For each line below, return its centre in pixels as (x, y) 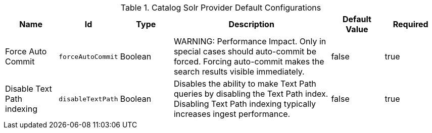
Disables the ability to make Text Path (245, 84)
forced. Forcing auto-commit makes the (249, 61)
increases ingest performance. (232, 114)
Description (251, 24)
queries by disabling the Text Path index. (251, 94)
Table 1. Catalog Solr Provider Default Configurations (221, 8)
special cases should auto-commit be (245, 51)
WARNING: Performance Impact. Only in (250, 41)
